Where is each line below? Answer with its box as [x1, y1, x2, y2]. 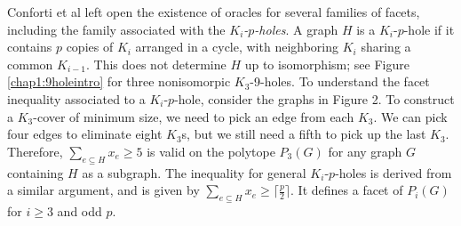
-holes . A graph [254, 20, 338, 38]
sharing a [361, 37, 411, 56]
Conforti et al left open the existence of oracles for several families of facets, [7, 3, 420, 20]
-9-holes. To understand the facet [250, 72, 430, 91]
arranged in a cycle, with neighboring [135, 37, 339, 56]
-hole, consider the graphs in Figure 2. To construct [174, 89, 455, 108]
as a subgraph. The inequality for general [82, 163, 306, 182]
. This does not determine [86, 54, 227, 73]
